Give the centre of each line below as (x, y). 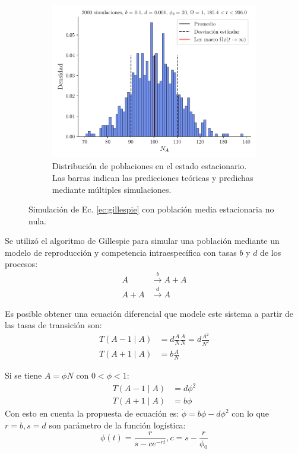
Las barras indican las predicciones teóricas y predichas (153, 177)
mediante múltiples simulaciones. (112, 189)
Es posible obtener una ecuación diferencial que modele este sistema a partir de (149, 313)
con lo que (250, 413)
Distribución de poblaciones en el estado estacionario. (150, 166)
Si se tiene (23, 375)
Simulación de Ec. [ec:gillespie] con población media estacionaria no (151, 209)
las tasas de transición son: (53, 325)
